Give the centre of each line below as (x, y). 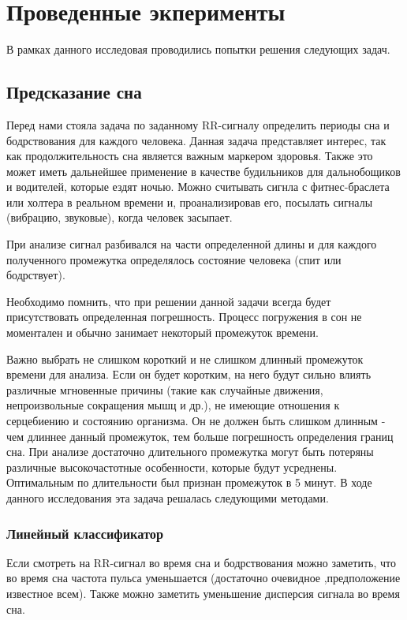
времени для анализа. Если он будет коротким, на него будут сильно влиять (189, 374)
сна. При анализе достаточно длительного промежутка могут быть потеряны (190, 452)
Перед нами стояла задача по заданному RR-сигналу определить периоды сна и (198, 124)
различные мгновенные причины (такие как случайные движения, (165, 389)
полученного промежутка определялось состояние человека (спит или (174, 259)
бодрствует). (36, 275)
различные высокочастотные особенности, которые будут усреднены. (172, 467)
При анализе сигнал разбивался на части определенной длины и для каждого (192, 244)
